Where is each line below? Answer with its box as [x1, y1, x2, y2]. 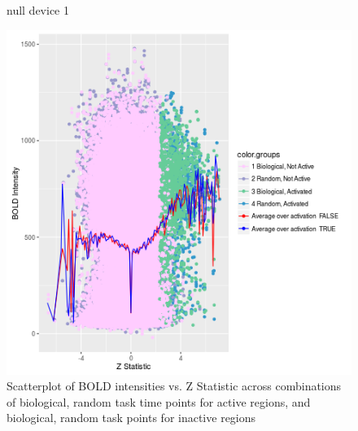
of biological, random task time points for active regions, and [7, 393, 311, 410]
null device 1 [7, 2, 69, 18]
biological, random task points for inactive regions [7, 409, 256, 426]
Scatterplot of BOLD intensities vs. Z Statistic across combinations [7, 377, 342, 394]
